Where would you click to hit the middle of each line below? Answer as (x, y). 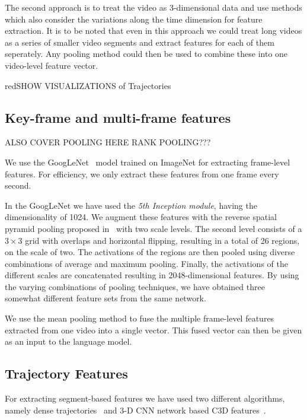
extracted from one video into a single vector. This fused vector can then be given (153, 330)
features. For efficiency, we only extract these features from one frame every (142, 174)
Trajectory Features (66, 373)
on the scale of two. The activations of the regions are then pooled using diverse (150, 252)
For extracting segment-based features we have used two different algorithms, (145, 398)
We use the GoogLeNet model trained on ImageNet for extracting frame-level (148, 162)
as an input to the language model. (68, 341)
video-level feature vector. (52, 65)
